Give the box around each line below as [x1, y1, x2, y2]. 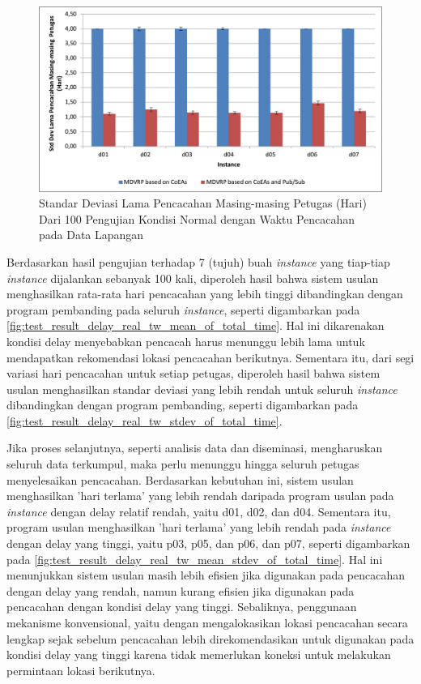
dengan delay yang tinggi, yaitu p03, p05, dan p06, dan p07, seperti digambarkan [6, 535, 410, 552]
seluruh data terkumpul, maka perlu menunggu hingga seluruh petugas [6, 455, 359, 472]
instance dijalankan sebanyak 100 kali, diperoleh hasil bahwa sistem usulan [6, 269, 379, 286]
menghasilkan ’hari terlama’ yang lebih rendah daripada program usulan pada [6, 487, 394, 504]
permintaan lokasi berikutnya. [6, 661, 155, 678]
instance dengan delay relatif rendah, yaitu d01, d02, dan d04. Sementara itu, [6, 502, 391, 519]
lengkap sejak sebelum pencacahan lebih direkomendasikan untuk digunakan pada [6, 630, 415, 647]
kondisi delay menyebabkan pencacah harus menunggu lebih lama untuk [6, 332, 365, 349]
